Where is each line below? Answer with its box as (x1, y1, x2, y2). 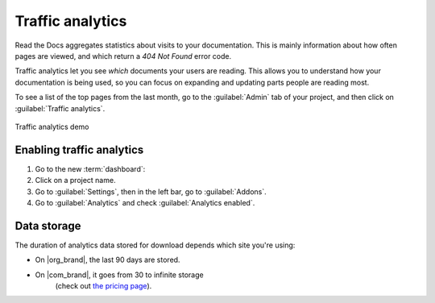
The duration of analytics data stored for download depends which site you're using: (14, 240, 296, 250)
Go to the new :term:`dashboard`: (35, 164, 146, 173)
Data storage (14, 218, 81, 233)
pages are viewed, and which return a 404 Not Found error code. (14, 51, 232, 60)
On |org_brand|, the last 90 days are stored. (35, 255, 180, 265)
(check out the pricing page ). (55, 281, 152, 291)
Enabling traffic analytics (14, 143, 144, 156)
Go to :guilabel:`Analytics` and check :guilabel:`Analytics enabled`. (35, 197, 255, 207)
